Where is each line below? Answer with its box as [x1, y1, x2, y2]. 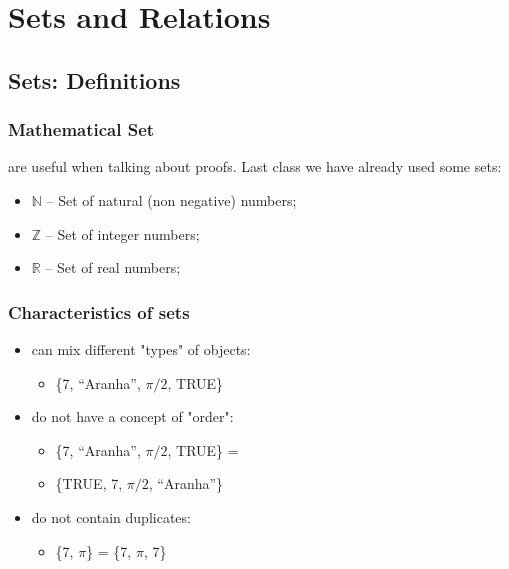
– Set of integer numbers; [45, 223, 200, 244]
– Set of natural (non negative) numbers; [46, 189, 297, 210]
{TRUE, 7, [55, 473, 123, 494]
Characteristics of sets [8, 299, 190, 324]
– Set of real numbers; [45, 257, 181, 278]
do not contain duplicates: [31, 506, 191, 527]
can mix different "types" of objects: [31, 338, 251, 359]
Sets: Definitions [8, 64, 181, 95]
